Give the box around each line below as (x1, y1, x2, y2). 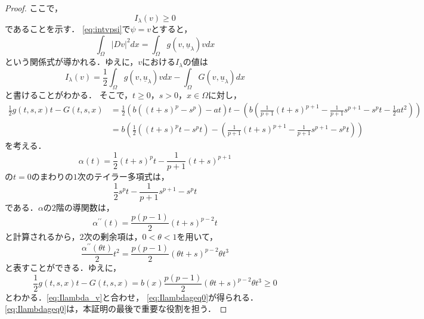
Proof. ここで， (5, 2, 63, 14)
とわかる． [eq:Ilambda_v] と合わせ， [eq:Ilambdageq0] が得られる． (5, 290, 259, 303)
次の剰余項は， (83, 230, 143, 243)
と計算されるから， (5, 230, 80, 243)
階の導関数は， (55, 201, 114, 213)
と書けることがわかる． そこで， (5, 88, 133, 101)
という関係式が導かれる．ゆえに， (5, 55, 138, 68)
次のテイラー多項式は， (77, 170, 169, 183)
